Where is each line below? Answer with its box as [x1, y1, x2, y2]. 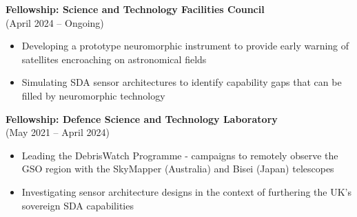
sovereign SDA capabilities [21, 198, 134, 212]
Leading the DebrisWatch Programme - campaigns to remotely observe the [21, 148, 338, 162]
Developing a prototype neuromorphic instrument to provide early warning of [21, 38, 349, 53]
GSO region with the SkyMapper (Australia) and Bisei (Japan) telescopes [21, 161, 334, 176]
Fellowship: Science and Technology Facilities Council [6, 2, 265, 16]
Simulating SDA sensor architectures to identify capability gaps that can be [21, 75, 342, 89]
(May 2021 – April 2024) [6, 125, 110, 139]
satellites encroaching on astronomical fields [21, 52, 207, 66]
